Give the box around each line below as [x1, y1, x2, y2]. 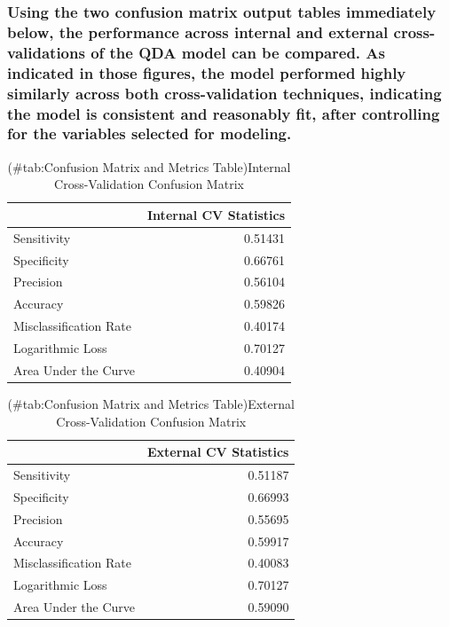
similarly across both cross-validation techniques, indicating [7, 82, 442, 104]
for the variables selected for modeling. [7, 122, 292, 145]
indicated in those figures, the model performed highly [7, 61, 406, 83]
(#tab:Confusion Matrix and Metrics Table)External [7, 394, 295, 412]
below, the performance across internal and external [7, 20, 389, 43]
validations [7, 41, 85, 63]
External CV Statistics [147, 443, 289, 461]
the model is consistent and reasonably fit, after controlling [7, 102, 440, 124]
